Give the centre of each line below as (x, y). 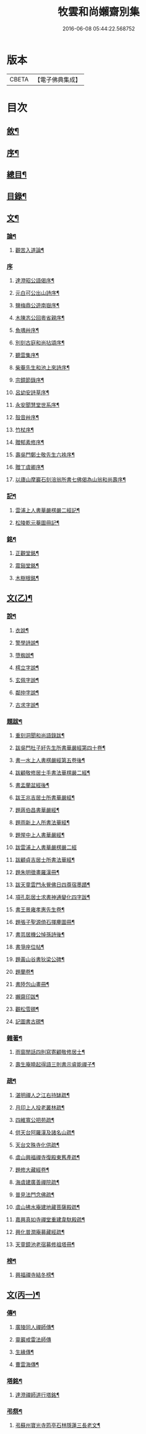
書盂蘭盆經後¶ (32, 785)
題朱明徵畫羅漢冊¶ (37, 872)
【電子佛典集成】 (58, 80)
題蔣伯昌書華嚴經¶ (37, 810)
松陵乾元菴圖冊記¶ (37, 522)
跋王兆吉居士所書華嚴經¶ (45, 798)
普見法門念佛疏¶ (35, 1195)
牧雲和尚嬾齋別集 (98, 12)
